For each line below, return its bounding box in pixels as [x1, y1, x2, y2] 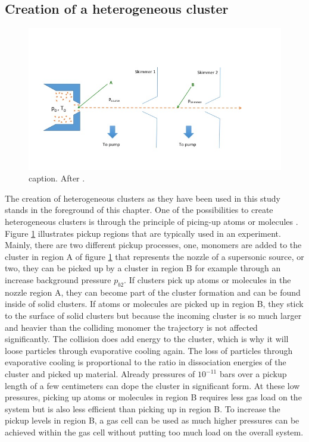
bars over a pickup [219, 368, 287, 380]
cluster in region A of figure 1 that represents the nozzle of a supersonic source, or [5, 250, 304, 262]
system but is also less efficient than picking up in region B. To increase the [5, 402, 280, 415]
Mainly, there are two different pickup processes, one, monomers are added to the [5, 239, 302, 251]
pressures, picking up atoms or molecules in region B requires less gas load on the [5, 391, 302, 403]
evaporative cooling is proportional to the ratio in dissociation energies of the [5, 356, 286, 368]
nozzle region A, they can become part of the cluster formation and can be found [5, 286, 301, 298]
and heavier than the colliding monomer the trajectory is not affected [5, 321, 258, 333]
